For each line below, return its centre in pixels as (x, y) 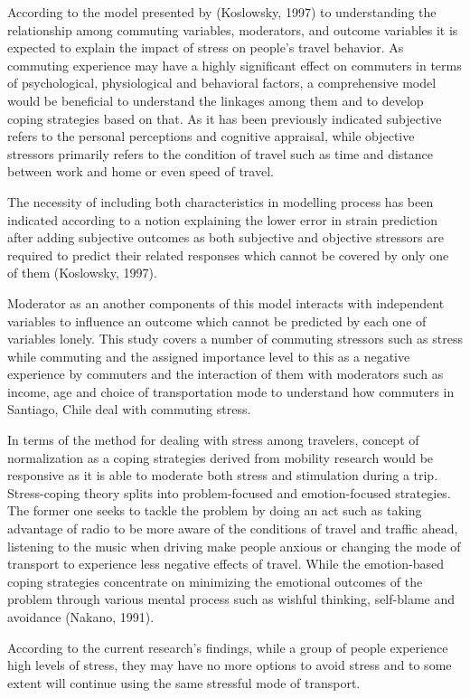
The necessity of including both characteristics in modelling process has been (221, 201)
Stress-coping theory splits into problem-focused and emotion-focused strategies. (229, 492)
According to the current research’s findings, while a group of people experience (228, 647)
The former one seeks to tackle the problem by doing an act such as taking (215, 510)
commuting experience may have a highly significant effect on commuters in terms (235, 65)
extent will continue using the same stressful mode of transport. (184, 682)
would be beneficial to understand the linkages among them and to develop (216, 100)
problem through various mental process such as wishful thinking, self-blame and (231, 599)
